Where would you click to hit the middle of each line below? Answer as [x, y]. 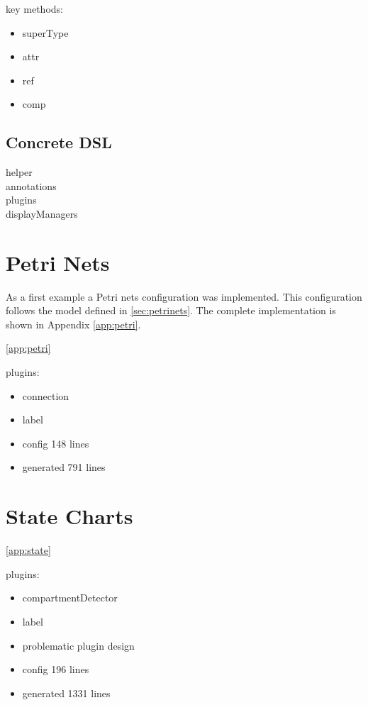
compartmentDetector [70, 598]
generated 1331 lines [66, 693]
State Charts [69, 516]
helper [19, 172]
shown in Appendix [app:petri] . [73, 324]
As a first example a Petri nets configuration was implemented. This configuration [184, 296]
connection [46, 395]
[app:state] [28, 550]
